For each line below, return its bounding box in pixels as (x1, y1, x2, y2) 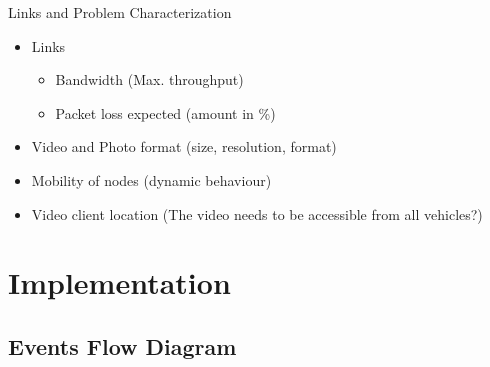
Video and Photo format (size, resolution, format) (31, 136, 337, 157)
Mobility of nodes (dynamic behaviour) (31, 169, 272, 190)
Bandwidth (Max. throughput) (55, 69, 244, 90)
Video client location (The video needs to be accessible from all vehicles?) (31, 203, 483, 224)
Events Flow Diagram (8, 330, 237, 361)
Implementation (8, 262, 231, 303)
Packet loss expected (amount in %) (55, 102, 276, 123)
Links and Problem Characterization (8, 2, 232, 22)
